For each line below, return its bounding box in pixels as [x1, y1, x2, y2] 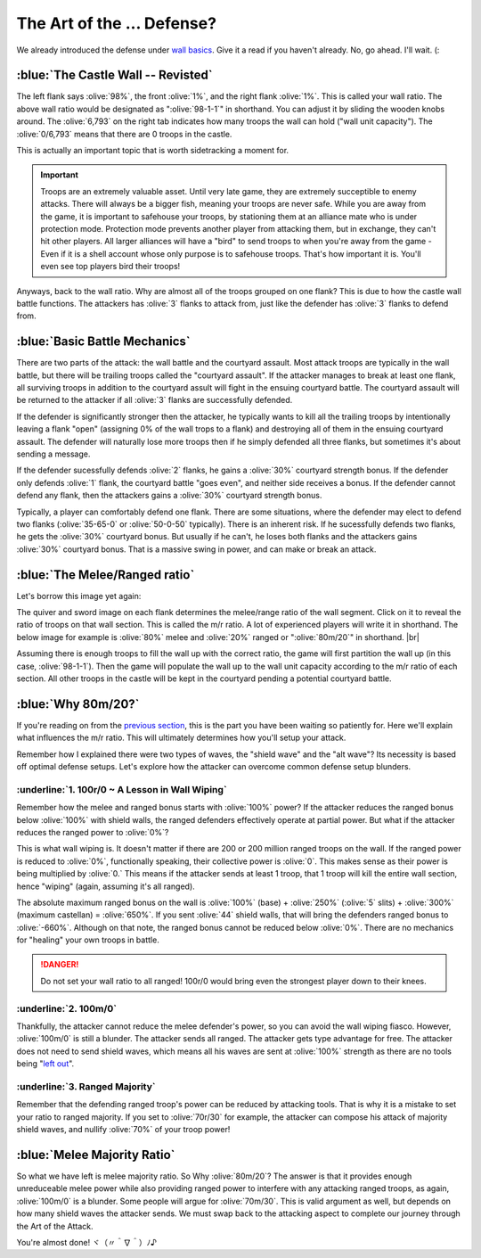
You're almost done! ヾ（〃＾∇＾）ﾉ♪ [16, 1237, 158, 1247]
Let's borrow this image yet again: [16, 590, 142, 601]
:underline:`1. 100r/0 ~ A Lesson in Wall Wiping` [16, 783, 227, 795]
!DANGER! [40, 959, 79, 970]
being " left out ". [16, 1058, 75, 1069]
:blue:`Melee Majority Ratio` [16, 1147, 175, 1163]
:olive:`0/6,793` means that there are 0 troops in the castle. [16, 128, 232, 139]
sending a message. [16, 448, 91, 459]
